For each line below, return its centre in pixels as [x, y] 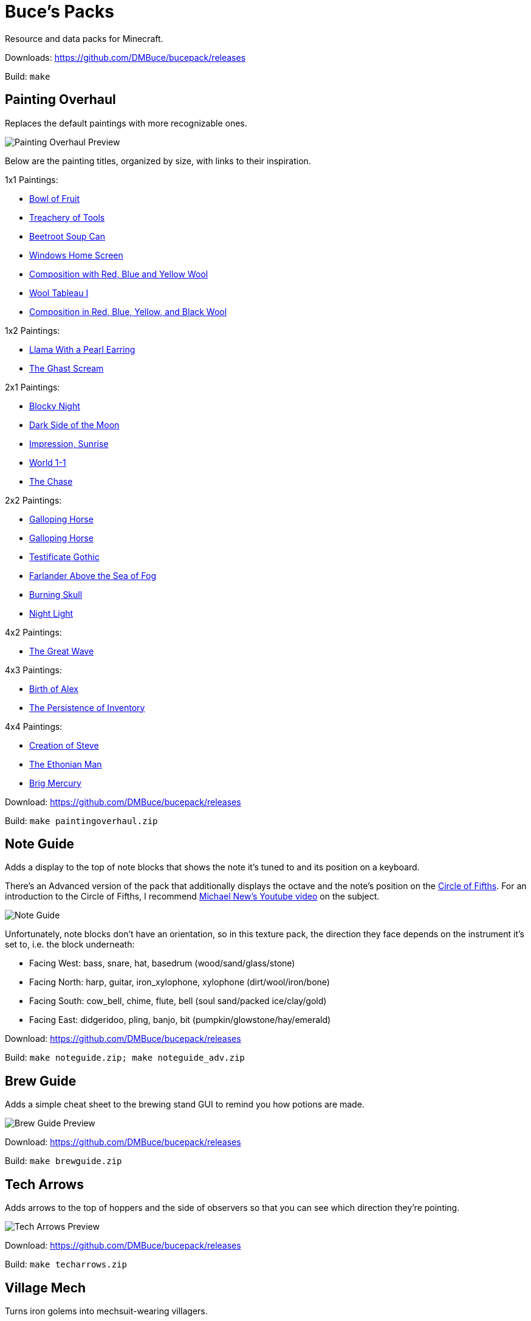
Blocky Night [55, 406]
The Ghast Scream [67, 368]
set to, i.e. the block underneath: [70, 945]
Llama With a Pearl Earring [82, 349]
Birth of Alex [54, 688]
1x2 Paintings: [33, 330]
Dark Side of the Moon [74, 425]
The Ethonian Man [66, 764]
